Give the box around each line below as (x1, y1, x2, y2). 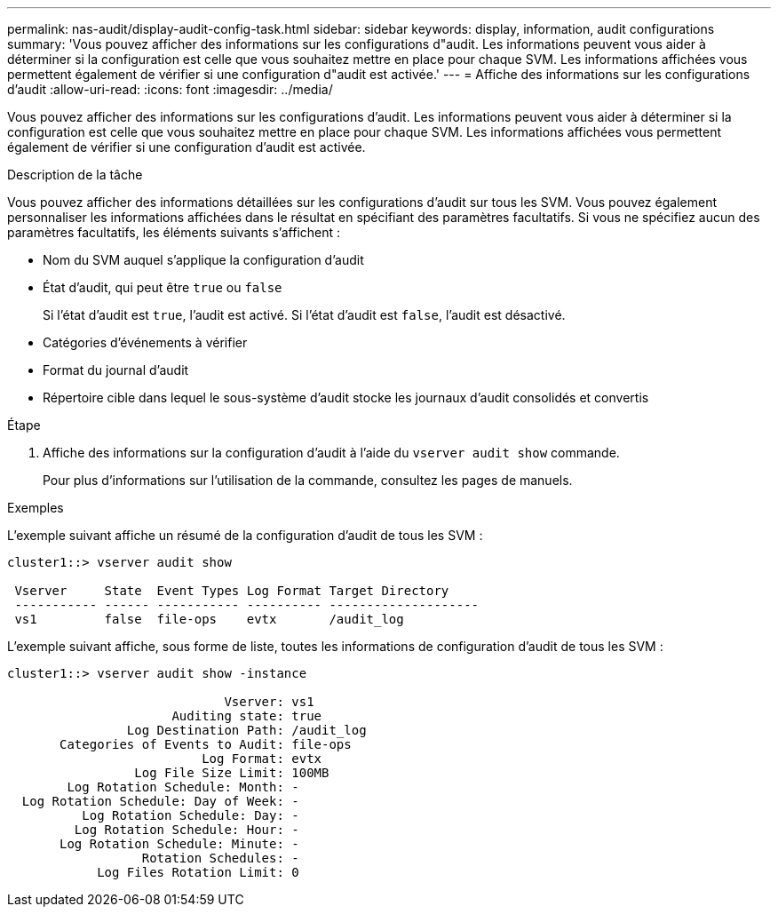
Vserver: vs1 (224, 695, 314, 709)
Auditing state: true (171, 709, 322, 723)
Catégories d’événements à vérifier (43, 335, 248, 350)
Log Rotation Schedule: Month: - (67, 780, 299, 794)
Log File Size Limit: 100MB (134, 766, 329, 780)
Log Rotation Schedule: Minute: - (60, 837, 299, 851)
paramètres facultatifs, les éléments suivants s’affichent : (7, 225, 341, 240)
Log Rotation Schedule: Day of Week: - (21, 794, 299, 808)
